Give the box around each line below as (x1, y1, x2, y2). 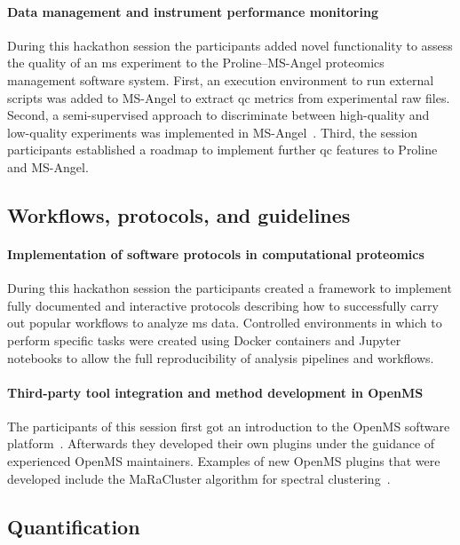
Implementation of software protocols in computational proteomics (7, 244, 424, 263)
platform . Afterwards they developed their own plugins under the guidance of (7, 434, 435, 453)
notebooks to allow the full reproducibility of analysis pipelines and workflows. (7, 348, 434, 367)
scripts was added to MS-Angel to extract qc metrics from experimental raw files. (7, 88, 450, 107)
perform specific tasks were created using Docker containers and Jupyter (7, 330, 401, 349)
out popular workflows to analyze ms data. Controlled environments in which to (7, 313, 442, 332)
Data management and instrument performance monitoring (7, 2, 378, 20)
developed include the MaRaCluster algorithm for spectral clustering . (7, 469, 391, 487)
